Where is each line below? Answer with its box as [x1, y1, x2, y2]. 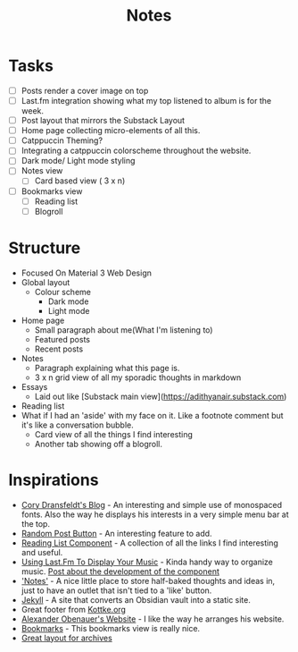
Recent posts [34, 343, 84, 354]
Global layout [21, 276, 70, 287]
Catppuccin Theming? [21, 135, 103, 146]
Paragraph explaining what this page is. [34, 362, 180, 373]
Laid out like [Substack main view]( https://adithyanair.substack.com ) [34, 391, 287, 402]
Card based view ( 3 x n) [34, 175, 126, 186]
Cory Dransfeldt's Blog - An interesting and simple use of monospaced [21, 499, 283, 510]
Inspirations [8, 470, 99, 490]
